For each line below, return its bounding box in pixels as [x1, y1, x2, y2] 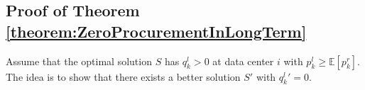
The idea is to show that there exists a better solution [6, 69, 241, 84]
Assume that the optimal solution [6, 53, 152, 68]
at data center [212, 53, 274, 68]
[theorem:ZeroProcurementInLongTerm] [6, 20, 307, 42]
